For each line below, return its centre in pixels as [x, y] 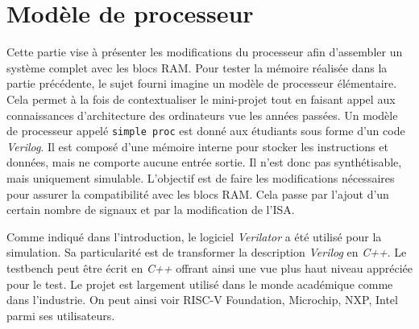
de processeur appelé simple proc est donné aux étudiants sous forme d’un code [206, 131]
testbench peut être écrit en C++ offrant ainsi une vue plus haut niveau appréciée [209, 267]
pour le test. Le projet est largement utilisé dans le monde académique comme [200, 284]
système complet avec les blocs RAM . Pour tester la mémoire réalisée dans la [197, 67]
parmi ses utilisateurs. [61, 315]
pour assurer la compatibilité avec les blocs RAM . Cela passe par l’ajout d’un [198, 193]
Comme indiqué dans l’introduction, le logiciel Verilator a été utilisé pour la [194, 236]
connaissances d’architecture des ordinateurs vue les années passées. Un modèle [202, 115]
